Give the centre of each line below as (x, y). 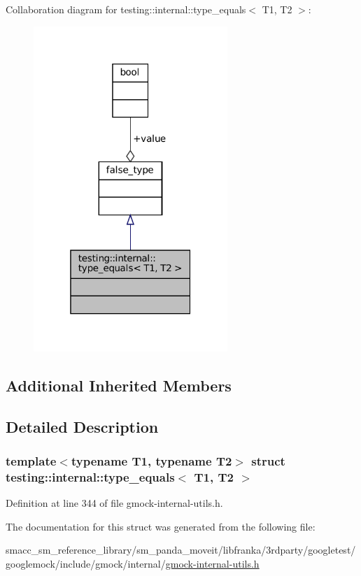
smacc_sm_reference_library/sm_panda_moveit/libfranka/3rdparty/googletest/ (181, 550)
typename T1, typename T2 (151, 460)
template (31, 460)
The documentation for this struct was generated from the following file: (161, 526)
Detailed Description (82, 426)
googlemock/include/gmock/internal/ (86, 563)
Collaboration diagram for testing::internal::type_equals (126, 9)
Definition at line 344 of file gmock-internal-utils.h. (114, 503)
